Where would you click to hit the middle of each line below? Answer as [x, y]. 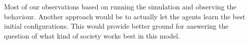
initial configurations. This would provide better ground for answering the [116, 26]
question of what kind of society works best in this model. [92, 35]
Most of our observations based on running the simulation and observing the [120, 6]
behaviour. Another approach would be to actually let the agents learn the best [125, 16]
